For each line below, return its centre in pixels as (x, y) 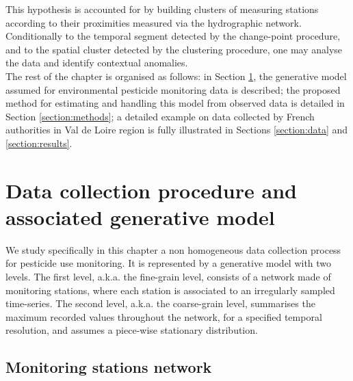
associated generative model (140, 216)
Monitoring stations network (109, 367)
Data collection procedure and (151, 190)
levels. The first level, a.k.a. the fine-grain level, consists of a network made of (168, 277)
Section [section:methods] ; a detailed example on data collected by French (160, 116)
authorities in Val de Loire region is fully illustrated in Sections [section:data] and (177, 130)
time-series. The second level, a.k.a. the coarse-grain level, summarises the (160, 303)
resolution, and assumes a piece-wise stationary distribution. (132, 330)
